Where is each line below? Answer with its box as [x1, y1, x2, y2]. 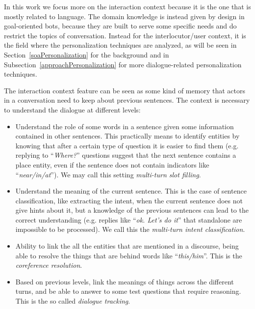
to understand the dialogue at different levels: [4, 104, 141, 114]
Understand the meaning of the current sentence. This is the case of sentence [15, 186, 247, 196]
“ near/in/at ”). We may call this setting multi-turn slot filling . [15, 169, 201, 179]
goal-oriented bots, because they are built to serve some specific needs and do [4, 21, 237, 31]
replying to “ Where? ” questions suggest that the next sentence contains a [15, 150, 236, 160]
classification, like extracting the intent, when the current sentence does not [15, 195, 243, 205]
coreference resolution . [15, 260, 82, 270]
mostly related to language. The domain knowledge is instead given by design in [4, 11, 245, 21]
